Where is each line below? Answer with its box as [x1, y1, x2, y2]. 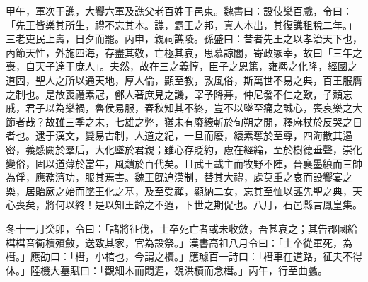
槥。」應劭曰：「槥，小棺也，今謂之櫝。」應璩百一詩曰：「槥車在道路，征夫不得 [6, 249, 362, 264]
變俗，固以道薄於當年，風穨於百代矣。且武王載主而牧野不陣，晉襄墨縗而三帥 [6, 155, 362, 170]
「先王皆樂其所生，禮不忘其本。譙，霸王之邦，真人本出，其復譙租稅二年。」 [6, 17, 357, 32]
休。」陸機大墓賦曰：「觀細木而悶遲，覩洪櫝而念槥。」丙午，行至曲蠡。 [6, 262, 328, 277]
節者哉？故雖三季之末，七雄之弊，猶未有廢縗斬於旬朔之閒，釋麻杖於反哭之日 [6, 114, 362, 129]
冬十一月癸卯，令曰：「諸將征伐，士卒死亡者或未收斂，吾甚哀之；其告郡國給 [6, 221, 357, 235]
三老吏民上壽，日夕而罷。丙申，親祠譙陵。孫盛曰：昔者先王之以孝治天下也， [6, 31, 362, 46]
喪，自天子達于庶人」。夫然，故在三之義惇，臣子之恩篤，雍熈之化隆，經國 [6, 59, 347, 74]
